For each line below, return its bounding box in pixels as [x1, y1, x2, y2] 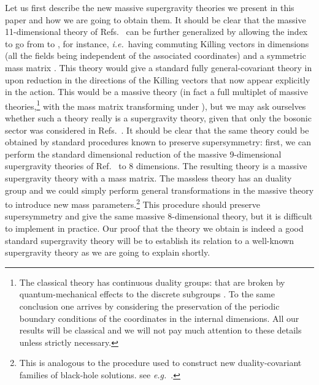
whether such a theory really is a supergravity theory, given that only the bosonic [5, 112, 312, 124]
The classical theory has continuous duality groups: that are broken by [19, 275, 285, 288]
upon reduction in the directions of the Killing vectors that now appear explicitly [5, 73, 310, 86]
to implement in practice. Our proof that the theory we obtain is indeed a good [5, 222, 304, 234]
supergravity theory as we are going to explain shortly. [5, 246, 210, 259]
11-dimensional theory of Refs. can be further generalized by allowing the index [5, 25, 308, 38]
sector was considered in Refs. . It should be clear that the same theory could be [5, 123, 309, 136]
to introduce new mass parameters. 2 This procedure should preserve [5, 196, 261, 210]
